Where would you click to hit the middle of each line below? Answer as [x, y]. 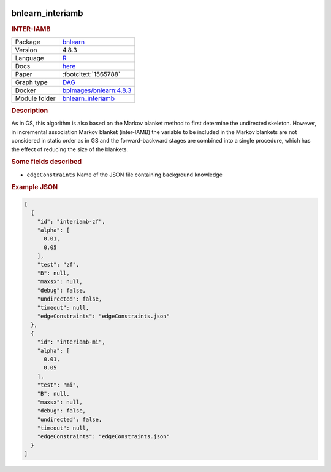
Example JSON [35, 187]
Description [30, 111]
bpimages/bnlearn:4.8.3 [97, 90]
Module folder [35, 98]
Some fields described [47, 162]
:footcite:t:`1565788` [91, 74]
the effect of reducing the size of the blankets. [70, 149]
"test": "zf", [58, 265]
